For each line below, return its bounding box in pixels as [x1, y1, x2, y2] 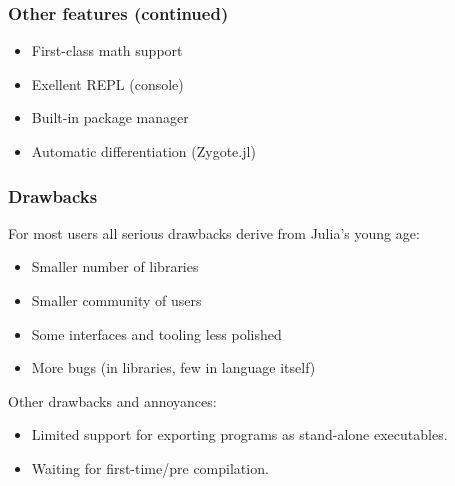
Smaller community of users [31, 290, 202, 310]
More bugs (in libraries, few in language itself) [31, 357, 316, 378]
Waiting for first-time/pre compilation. [31, 457, 269, 478]
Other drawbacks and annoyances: [8, 390, 217, 411]
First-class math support [31, 40, 183, 61]
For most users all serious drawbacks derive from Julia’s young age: [8, 222, 420, 243]
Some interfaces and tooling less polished [31, 323, 282, 344]
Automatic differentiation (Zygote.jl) [31, 141, 256, 161]
